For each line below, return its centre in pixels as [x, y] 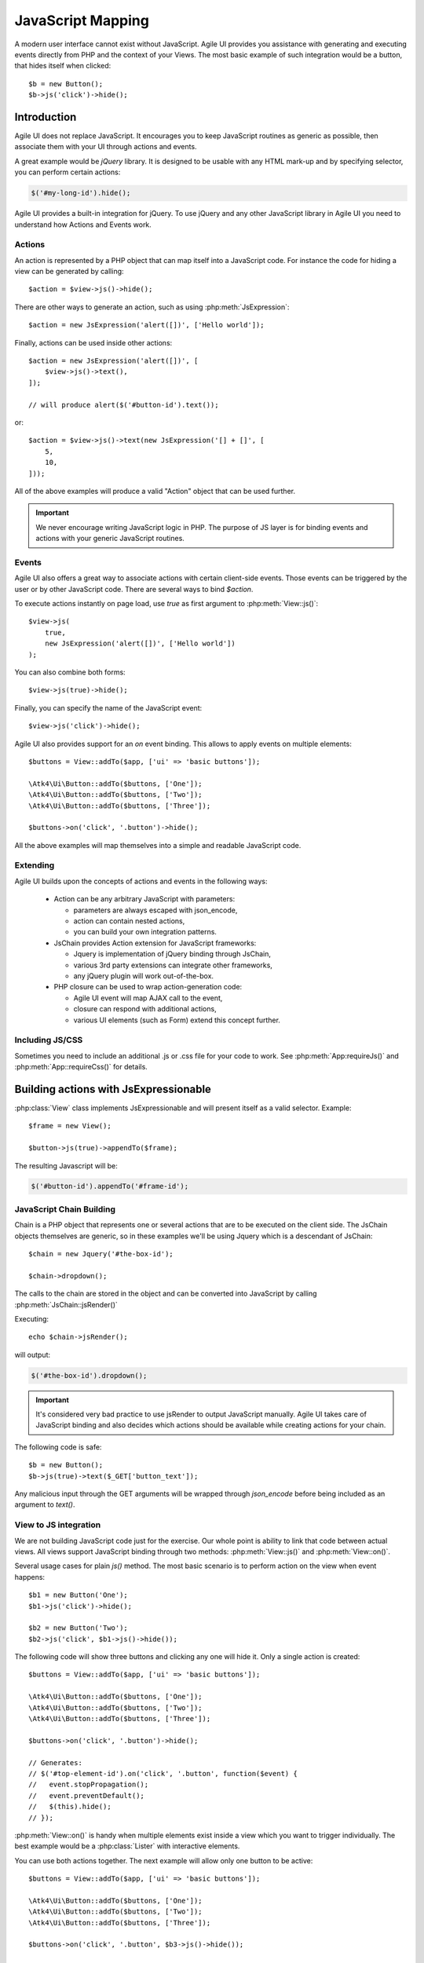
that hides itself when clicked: [63, 66]
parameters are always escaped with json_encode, [155, 910]
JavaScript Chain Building [65, 1209]
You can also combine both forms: [70, 672]
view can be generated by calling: [69, 272]
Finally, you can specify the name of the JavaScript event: [108, 707]
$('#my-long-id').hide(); [81, 193]
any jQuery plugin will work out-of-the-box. [144, 976]
